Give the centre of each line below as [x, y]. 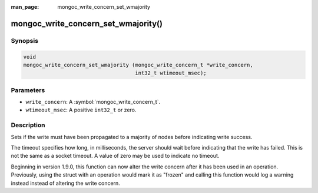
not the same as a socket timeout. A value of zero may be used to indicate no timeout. [115, 156]
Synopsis [24, 40]
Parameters [28, 90]
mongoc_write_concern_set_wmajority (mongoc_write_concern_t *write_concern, [138, 65]
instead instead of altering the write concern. [65, 183]
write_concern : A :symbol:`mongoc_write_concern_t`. [93, 102]
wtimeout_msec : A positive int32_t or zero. [81, 110]
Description [28, 125]
